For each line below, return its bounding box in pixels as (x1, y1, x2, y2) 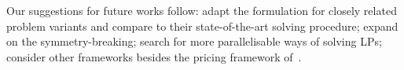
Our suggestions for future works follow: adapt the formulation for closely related (6, 2, 397, 18)
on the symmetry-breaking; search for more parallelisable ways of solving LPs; (6, 33, 382, 50)
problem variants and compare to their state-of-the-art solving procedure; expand (6, 17, 398, 34)
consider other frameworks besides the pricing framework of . (6, 48, 302, 64)
